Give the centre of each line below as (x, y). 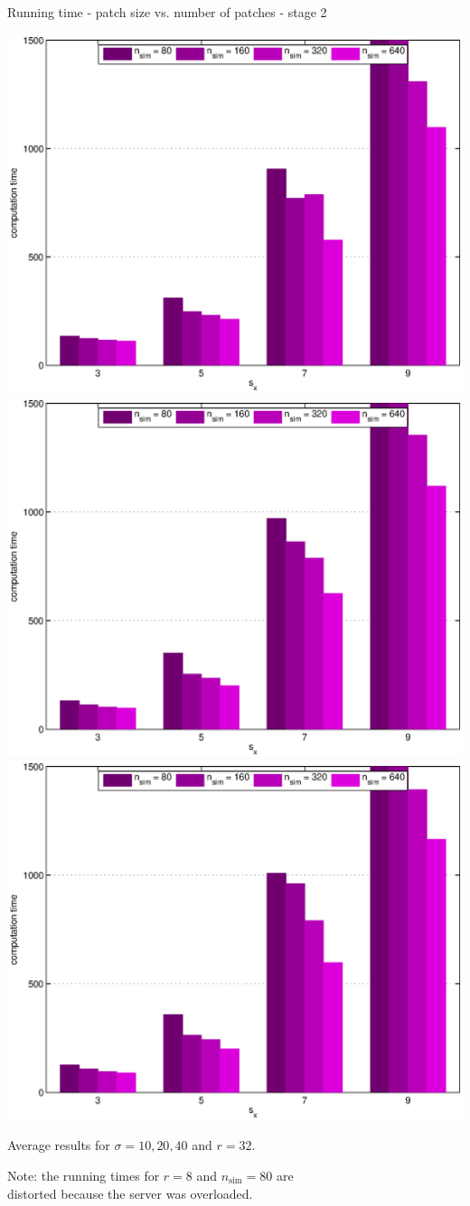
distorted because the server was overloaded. (130, 1193)
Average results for (59, 1145)
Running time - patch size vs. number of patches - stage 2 (167, 12)
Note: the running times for (84, 1176)
